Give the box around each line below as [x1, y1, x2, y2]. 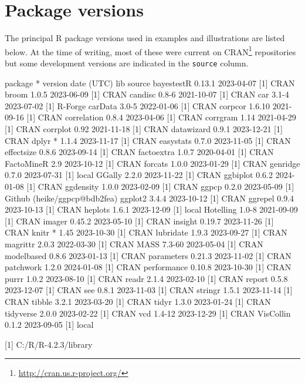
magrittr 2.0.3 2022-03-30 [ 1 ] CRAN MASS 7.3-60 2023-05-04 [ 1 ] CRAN [5, 237, 263, 250]
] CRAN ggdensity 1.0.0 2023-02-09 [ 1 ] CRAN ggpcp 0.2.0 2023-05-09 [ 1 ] [33, 180, 294, 192]
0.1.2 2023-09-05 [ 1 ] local [5, 318, 94, 331]
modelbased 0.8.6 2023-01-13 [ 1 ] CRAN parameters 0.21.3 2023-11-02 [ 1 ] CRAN [5, 249, 292, 261]
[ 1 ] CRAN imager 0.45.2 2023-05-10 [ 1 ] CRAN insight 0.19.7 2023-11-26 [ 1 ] [5, 214, 274, 227]
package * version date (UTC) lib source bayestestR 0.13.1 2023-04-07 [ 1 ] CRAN [5, 76, 295, 89]
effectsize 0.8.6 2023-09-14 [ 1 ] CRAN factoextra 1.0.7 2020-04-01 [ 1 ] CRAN [5, 146, 274, 158]
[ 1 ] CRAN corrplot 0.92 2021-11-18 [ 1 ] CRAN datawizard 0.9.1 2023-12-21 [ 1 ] [5, 123, 283, 135]
